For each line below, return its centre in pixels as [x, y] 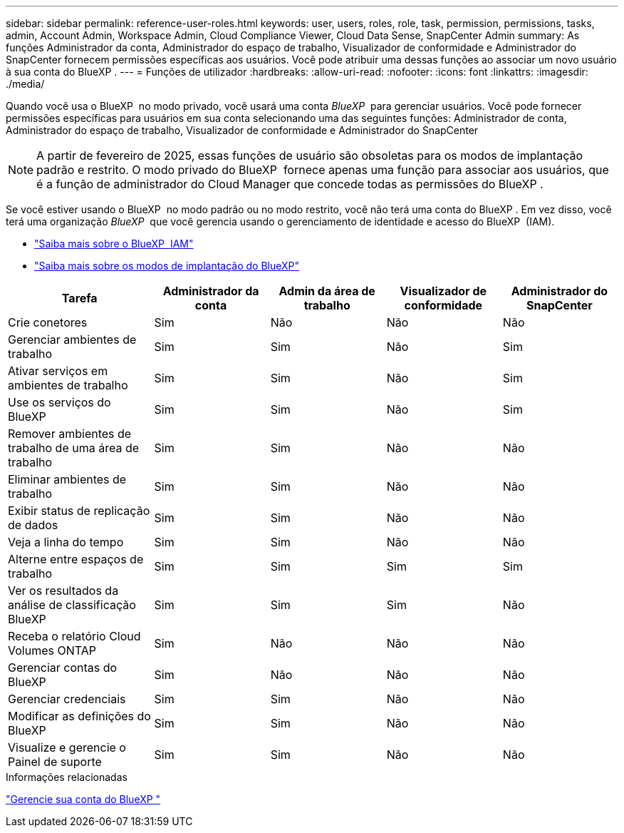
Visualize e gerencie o [67, 747]
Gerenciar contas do [63, 668]
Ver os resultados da [63, 591]
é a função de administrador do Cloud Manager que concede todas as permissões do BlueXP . [290, 184]
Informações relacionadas [67, 777]
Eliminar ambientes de [67, 479]
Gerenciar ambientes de [72, 339]
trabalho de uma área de [74, 448]
